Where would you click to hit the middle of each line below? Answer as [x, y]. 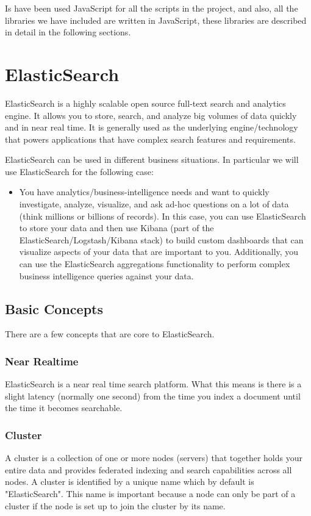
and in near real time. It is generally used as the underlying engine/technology [152, 127]
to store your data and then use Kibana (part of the [116, 228]
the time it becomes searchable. [64, 408]
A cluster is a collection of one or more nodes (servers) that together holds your [154, 458]
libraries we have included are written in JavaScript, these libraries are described [156, 20]
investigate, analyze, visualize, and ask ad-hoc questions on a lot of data [154, 204]
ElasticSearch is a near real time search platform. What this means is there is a [153, 384]
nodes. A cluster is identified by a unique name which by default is [130, 482]
